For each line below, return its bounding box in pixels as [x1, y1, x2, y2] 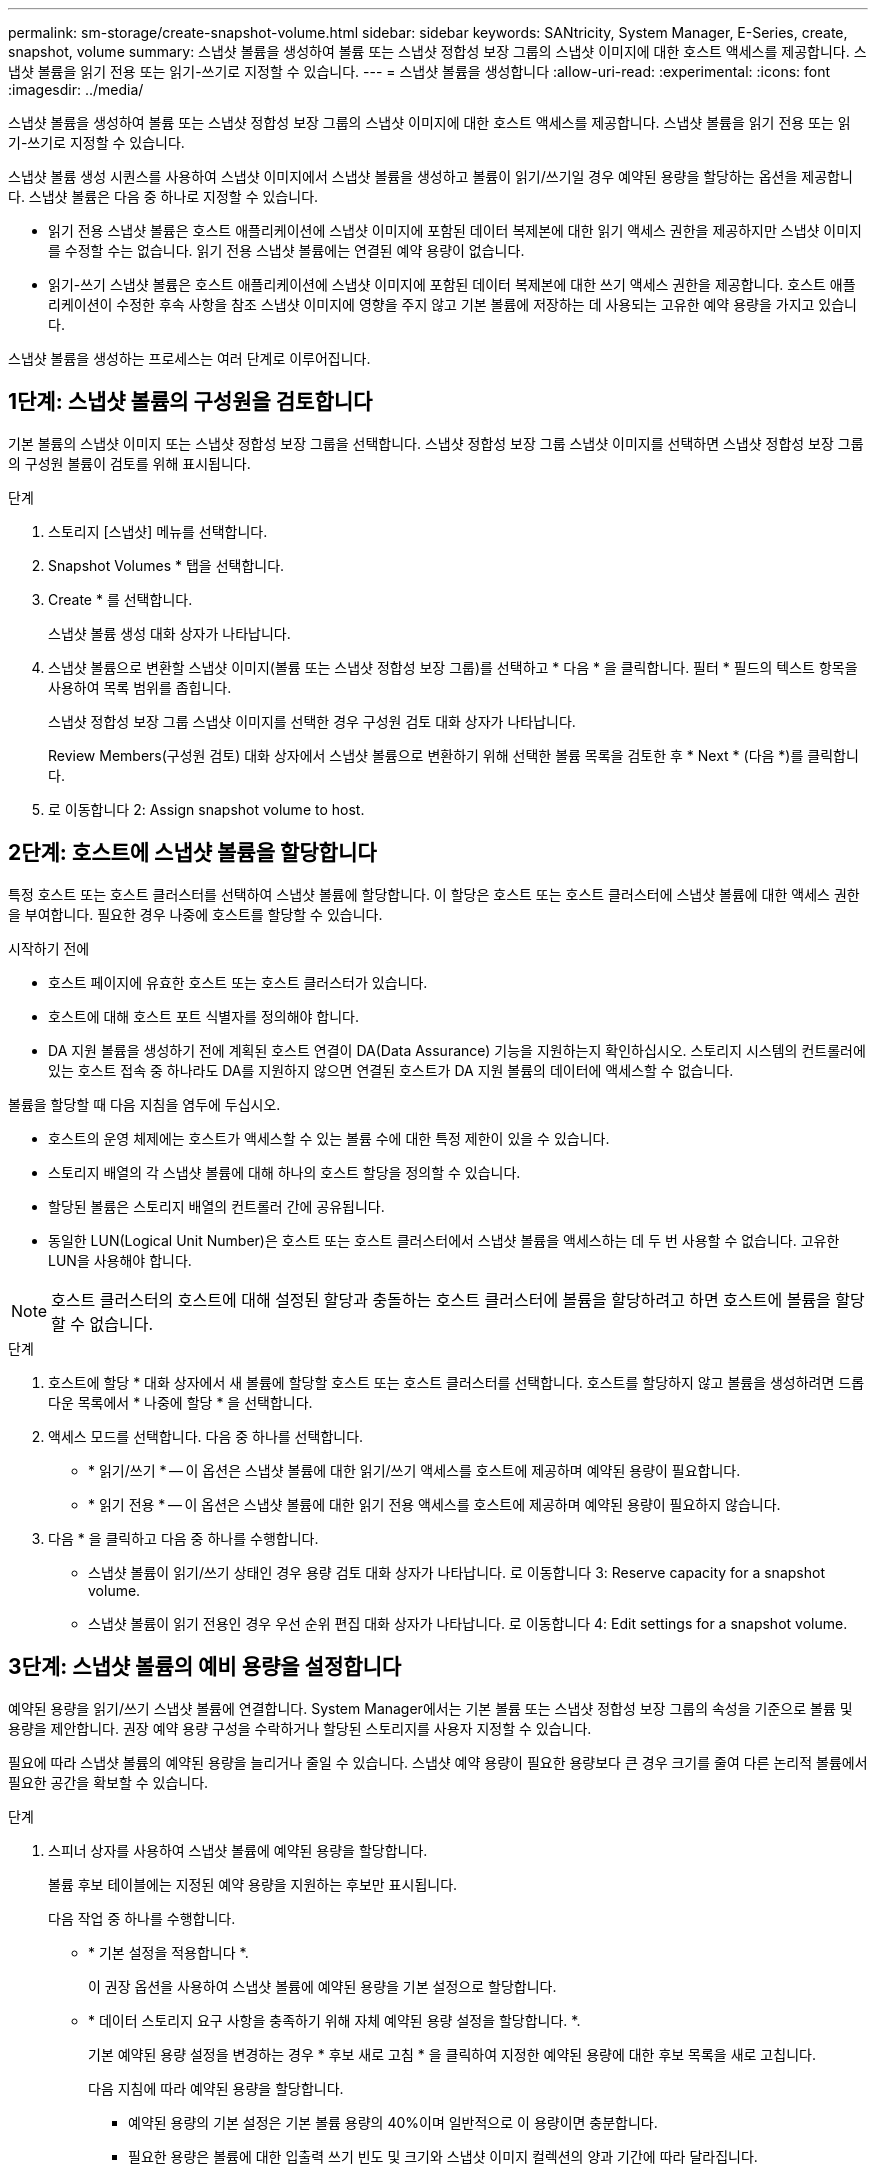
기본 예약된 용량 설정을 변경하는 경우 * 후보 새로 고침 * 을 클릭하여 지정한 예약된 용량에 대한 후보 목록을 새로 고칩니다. [88, 2045, 816, 2063]
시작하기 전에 [8, 939, 90, 957]
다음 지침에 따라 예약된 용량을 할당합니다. [88, 2079, 344, 2097]
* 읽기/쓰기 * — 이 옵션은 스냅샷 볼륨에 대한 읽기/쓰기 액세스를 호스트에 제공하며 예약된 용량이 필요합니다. [88, 1461, 741, 1479]
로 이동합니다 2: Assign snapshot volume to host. [48, 800, 365, 818]
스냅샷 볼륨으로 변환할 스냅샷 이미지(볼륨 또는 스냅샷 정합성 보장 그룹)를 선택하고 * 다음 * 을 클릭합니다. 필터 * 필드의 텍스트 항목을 [48, 658, 858, 676]
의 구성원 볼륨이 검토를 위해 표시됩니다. [8, 454, 251, 472]
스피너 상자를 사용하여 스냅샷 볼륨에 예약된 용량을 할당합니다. [48, 1841, 428, 1859]
